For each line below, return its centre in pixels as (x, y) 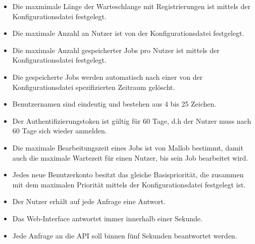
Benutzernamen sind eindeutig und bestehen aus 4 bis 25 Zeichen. (114, 104)
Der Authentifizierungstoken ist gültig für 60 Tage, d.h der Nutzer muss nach (132, 120)
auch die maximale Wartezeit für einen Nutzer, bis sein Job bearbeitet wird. (130, 157)
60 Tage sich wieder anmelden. (60, 131)
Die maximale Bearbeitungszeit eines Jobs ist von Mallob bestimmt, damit (128, 147)
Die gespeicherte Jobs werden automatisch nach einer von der (108, 77)
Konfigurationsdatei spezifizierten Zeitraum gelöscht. (94, 87)
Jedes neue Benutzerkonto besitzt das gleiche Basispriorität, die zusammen (128, 175)
